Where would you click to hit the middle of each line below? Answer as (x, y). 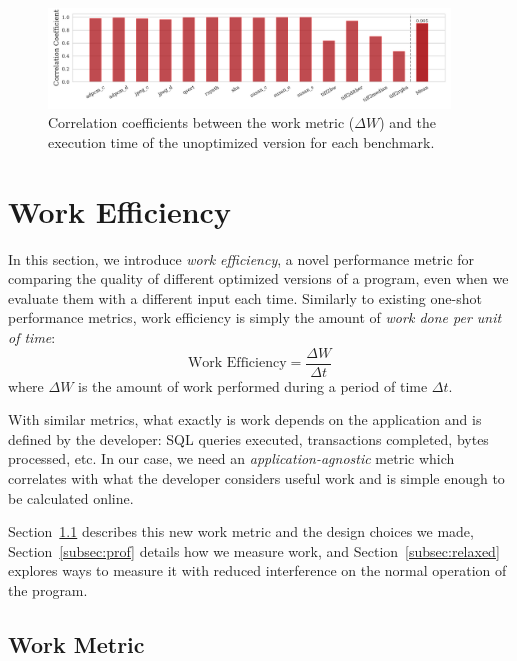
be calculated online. (71, 497)
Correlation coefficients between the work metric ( (201, 122)
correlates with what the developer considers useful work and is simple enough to (256, 478)
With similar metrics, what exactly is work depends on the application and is (245, 419)
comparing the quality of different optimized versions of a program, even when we (258, 278)
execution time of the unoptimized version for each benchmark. (241, 141)
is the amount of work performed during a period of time (253, 385)
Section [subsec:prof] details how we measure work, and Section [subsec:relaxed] (254, 550)
